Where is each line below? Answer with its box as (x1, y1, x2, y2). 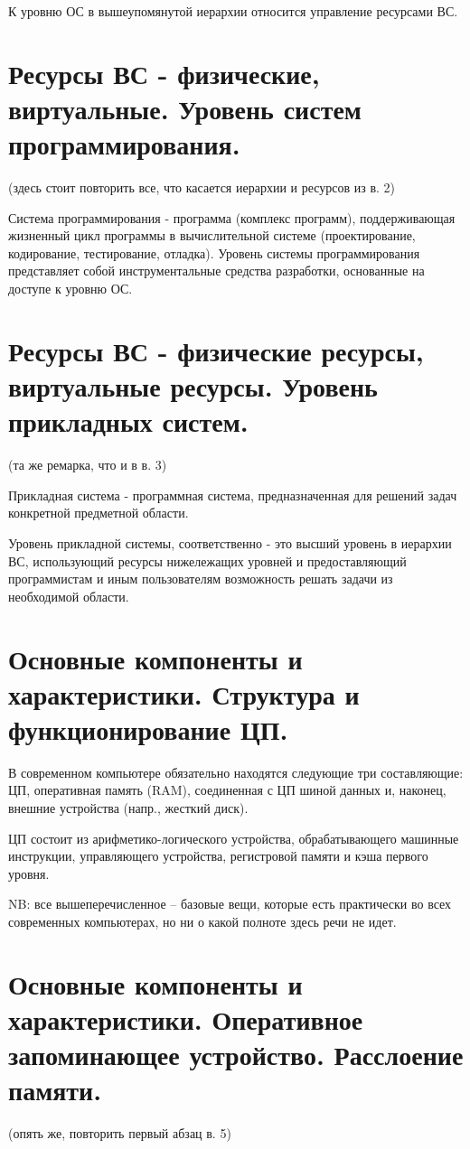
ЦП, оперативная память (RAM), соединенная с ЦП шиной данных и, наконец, (8, 780, 446, 799)
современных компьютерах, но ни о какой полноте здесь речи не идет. (8, 911, 397, 930)
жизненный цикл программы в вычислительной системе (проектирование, (8, 226, 416, 245)
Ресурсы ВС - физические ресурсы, (8, 332, 424, 369)
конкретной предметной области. (8, 503, 189, 522)
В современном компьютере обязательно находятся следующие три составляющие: (8, 762, 464, 781)
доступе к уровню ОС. (8, 279, 133, 298)
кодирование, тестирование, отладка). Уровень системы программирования (8, 243, 420, 262)
